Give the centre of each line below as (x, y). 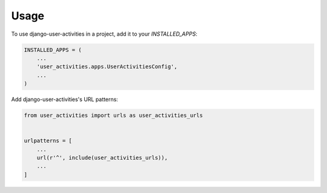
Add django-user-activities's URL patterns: (64, 99)
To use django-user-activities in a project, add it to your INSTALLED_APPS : (104, 34)
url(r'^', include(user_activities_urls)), (102, 158)
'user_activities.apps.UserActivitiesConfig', (107, 67)
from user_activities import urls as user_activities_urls (113, 116)
